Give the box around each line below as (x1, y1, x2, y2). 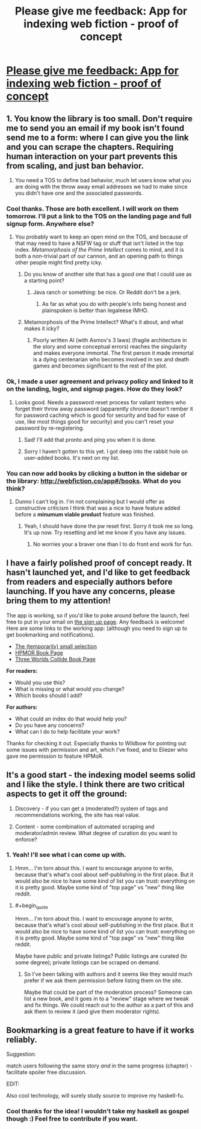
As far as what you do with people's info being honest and (42, 301, 187, 308)
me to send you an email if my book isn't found (6, 122, 185, 133)
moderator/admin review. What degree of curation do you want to (14, 829, 178, 836)
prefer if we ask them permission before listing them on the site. (23, 976, 183, 984)
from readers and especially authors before (6, 577, 173, 587)
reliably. (6, 1035, 38, 1045)
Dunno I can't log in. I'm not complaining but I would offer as (14, 498, 165, 505)
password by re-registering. (14, 424, 84, 431)
